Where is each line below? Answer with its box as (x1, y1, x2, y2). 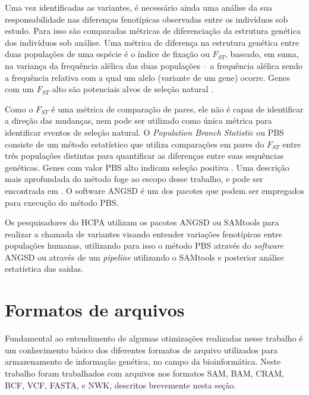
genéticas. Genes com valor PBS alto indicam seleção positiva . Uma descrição (5, 161, 289, 173)
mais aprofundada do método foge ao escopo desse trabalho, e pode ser (5, 173, 263, 185)
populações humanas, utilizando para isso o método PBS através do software (5, 239, 284, 252)
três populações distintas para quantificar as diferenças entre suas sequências (5, 149, 284, 162)
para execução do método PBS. (5, 196, 119, 208)
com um (5, 83, 34, 95)
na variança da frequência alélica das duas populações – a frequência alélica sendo (5, 59, 302, 71)
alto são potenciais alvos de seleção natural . (52, 83, 214, 95)
